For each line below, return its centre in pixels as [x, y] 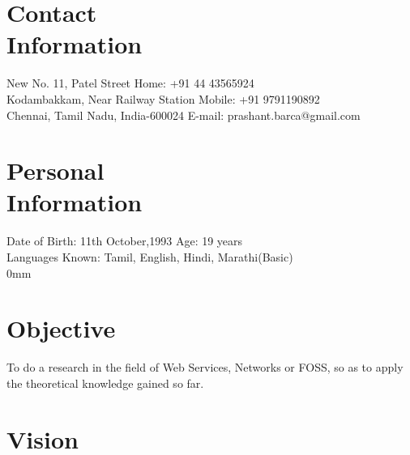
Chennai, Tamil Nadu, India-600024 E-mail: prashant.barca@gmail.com [184, 115]
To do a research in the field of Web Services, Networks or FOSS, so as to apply [205, 367]
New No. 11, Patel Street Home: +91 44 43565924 [130, 83]
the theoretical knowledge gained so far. [105, 383]
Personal [56, 170]
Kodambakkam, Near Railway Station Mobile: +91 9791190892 [163, 98]
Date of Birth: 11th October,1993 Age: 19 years [125, 241]
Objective [61, 328]
